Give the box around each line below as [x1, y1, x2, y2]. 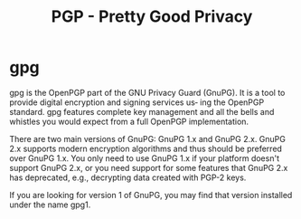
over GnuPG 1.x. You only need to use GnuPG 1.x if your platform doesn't [9, 152, 280, 164]
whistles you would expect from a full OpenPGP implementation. [9, 116, 249, 127]
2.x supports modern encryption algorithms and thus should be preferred [9, 143, 283, 154]
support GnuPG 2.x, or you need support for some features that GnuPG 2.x [9, 162, 288, 173]
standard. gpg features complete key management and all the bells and [9, 106, 275, 117]
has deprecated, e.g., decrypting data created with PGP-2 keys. [9, 172, 247, 183]
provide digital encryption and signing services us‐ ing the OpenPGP [9, 97, 265, 108]
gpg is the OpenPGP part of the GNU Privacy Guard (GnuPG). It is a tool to [9, 87, 286, 98]
